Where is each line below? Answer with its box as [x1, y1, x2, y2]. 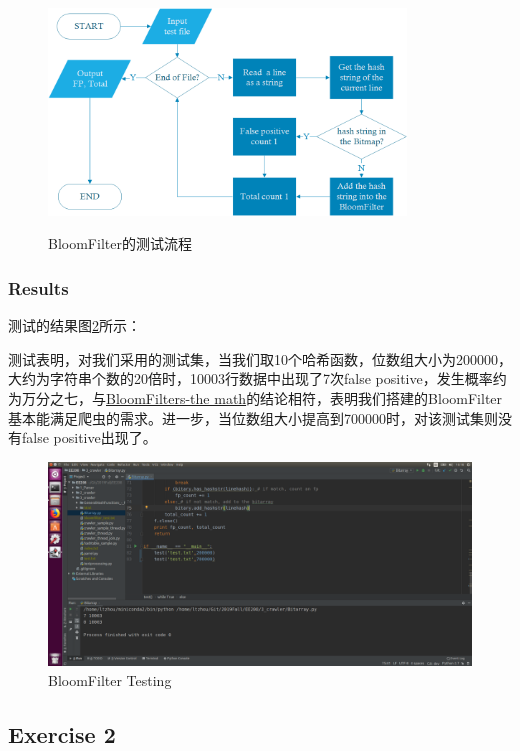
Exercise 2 [8, 718, 116, 749]
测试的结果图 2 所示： [8, 315, 141, 336]
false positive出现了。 [21, 427, 157, 448]
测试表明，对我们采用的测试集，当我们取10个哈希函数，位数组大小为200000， [8, 348, 512, 369]
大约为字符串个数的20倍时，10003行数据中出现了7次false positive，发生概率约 [8, 368, 507, 389]
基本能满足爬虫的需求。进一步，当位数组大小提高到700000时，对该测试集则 [8, 407, 498, 428]
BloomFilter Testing [48, 669, 172, 690]
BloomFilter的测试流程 [48, 233, 192, 254]
